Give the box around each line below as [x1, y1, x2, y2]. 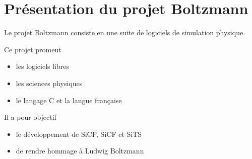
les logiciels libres [16, 61, 70, 71]
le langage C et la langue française [16, 95, 122, 105]
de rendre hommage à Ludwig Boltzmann [16, 145, 144, 156]
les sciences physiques [16, 77, 83, 88]
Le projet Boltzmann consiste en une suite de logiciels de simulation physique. [4, 27, 245, 38]
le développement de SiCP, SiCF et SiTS [16, 128, 142, 139]
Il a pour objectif [4, 112, 56, 122]
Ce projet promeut [4, 44, 61, 54]
